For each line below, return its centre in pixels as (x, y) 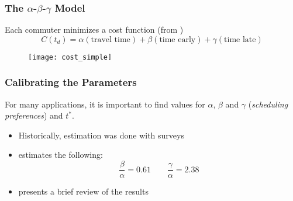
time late (240, 39)
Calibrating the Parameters (71, 82)
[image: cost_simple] (70, 57)
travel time (111, 39)
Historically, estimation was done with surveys (101, 135)
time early (177, 39)
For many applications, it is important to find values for (105, 104)
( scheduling (268, 104)
